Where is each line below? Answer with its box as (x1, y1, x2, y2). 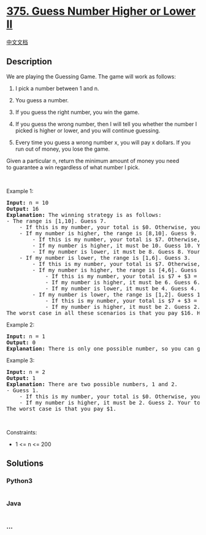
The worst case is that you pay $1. (6, 405, 116, 412)
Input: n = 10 (6, 199, 49, 206)
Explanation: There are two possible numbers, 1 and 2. (6, 381, 178, 387)
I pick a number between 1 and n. (15, 85, 99, 92)
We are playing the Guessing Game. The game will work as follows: (6, 72, 177, 80)
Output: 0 (6, 339, 36, 346)
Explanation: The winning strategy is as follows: (6, 211, 162, 218)
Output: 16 (6, 205, 39, 212)
